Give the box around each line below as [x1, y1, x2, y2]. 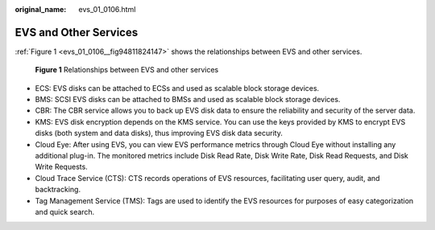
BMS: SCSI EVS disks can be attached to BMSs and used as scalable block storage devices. [35, 95, 341, 105]
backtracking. [35, 185, 81, 195]
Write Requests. [35, 162, 88, 172]
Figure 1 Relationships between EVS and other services [35, 65, 219, 75]
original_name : [14, 5, 67, 14]
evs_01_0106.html [78, 5, 136, 14]
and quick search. [35, 207, 95, 216]
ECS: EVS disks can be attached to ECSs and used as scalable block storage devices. [35, 83, 320, 92]
